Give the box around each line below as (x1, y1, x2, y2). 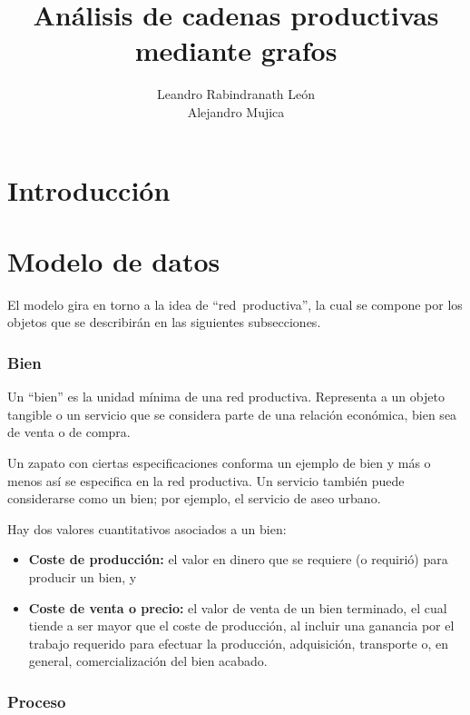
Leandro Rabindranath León (156, 84, 316, 104)
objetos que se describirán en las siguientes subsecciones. (7, 313, 321, 332)
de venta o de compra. (7, 422, 131, 442)
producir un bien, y (28, 567, 137, 586)
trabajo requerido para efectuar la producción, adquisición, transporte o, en (28, 633, 448, 652)
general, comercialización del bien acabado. (28, 651, 268, 670)
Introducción (7, 171, 171, 208)
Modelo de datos (7, 242, 220, 279)
